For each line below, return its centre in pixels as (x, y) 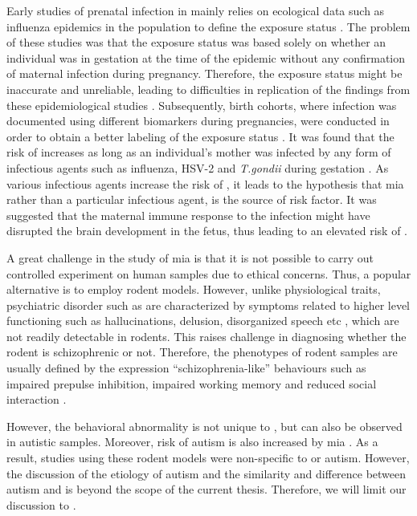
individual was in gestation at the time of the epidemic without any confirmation (206, 57)
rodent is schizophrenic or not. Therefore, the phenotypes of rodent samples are (202, 352)
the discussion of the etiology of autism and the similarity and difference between (206, 473)
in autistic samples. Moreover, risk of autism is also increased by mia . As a (192, 442)
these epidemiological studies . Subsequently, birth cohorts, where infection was (202, 105)
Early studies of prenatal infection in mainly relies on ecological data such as (196, 10)
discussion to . (41, 504)
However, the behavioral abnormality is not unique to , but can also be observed (204, 426)
